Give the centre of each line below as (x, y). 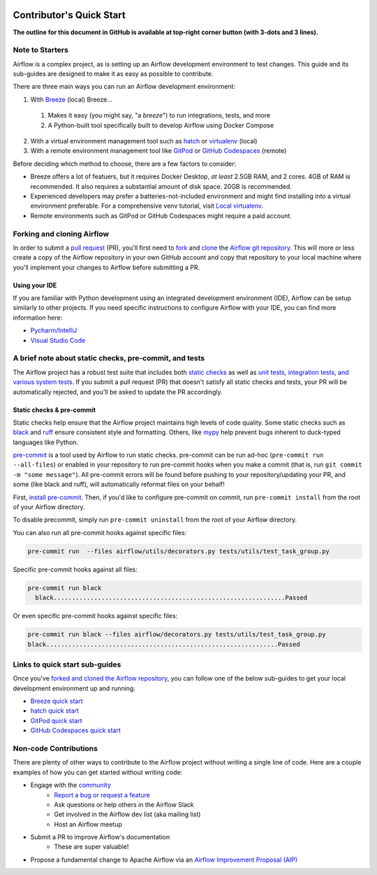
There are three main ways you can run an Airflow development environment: (124, 87)
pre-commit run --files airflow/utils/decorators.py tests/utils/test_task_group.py (178, 551)
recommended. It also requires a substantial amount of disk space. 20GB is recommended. (161, 186)
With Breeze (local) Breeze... (72, 99)
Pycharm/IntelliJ (54, 330)
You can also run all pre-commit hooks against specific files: (100, 532)
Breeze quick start (57, 701)
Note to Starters (41, 50)
